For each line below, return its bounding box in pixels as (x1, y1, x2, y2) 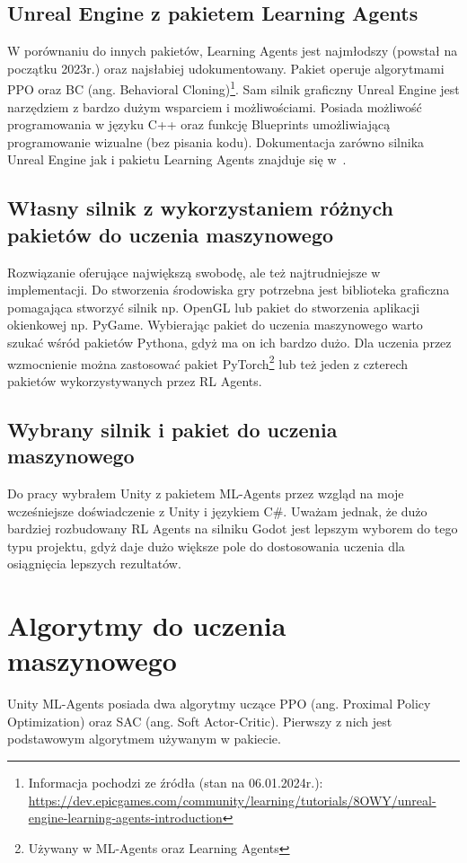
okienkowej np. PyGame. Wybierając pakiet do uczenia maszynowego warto (7, 315, 423, 334)
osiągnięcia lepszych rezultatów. (7, 554, 181, 573)
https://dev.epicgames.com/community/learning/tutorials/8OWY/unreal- (28, 790, 436, 809)
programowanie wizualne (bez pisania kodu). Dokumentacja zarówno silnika (7, 132, 425, 151)
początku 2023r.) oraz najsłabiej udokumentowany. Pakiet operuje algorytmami (7, 58, 445, 77)
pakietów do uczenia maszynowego (7, 220, 334, 248)
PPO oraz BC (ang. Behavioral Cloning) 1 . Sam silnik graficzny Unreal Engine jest (7, 77, 460, 99)
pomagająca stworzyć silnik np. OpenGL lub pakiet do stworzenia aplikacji (7, 297, 420, 316)
